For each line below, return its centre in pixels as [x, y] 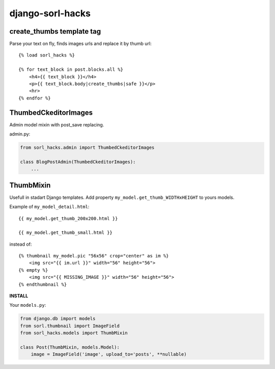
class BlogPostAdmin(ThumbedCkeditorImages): [78, 162]
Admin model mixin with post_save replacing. [57, 124]
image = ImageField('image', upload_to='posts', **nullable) [109, 354]
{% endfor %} [35, 98]
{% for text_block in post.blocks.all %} [71, 70]
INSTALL [19, 296]
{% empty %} [33, 270]
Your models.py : [28, 305]
